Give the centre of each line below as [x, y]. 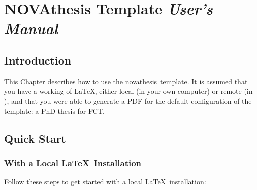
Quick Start [35, 138]
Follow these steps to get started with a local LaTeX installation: [105, 182]
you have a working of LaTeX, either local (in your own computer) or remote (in [128, 91]
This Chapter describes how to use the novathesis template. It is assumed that [126, 81]
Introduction [38, 60]
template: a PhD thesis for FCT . [54, 111]
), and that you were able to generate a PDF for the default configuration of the [128, 101]
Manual [31, 28]
